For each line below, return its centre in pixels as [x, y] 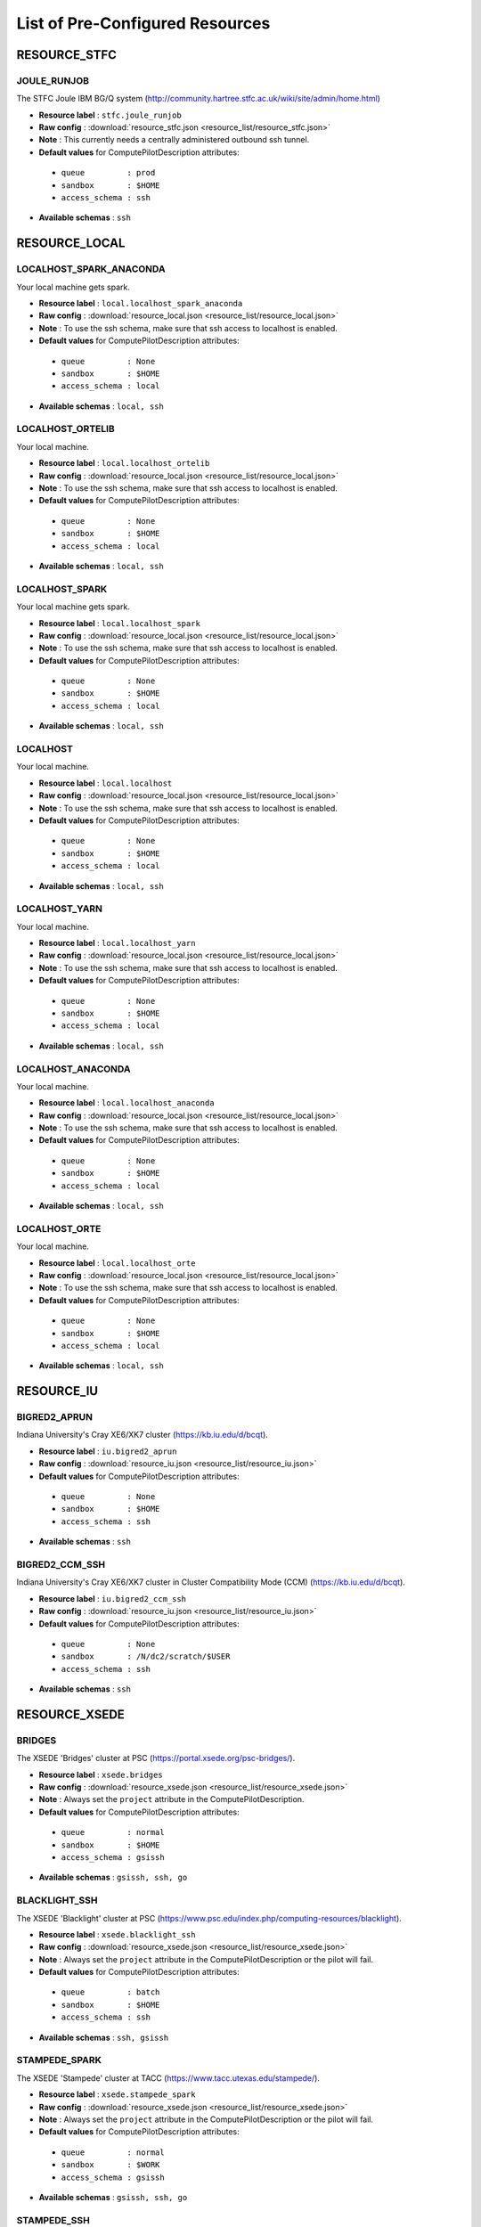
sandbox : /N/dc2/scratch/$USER [146, 1656]
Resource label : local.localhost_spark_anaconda [141, 303]
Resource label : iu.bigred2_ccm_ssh [113, 1598]
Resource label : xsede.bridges [101, 1774]
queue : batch [110, 1992]
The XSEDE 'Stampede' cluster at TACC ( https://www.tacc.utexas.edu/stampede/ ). [168, 2078]
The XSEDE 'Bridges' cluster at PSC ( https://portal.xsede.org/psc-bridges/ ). [156, 1758]
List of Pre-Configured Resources [143, 23]
